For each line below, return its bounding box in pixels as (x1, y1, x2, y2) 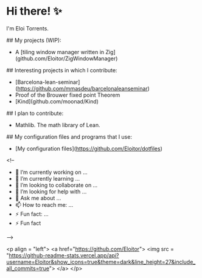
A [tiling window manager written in (15, 48, 105, 55)
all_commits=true (6, 265, 50, 272)
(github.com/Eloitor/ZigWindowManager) (15, 55, 118, 62)
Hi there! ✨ (6, 4, 63, 18)
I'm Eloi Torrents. (6, 24, 49, 32)
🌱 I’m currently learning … (15, 175, 80, 182)
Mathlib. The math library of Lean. (15, 121, 100, 128)
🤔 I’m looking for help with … (15, 187, 87, 195)
